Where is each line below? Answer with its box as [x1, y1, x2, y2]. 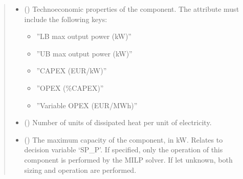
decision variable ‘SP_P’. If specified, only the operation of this [24, 144, 223, 155]
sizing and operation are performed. [24, 164, 137, 175]
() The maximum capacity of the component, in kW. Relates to [24, 134, 223, 145]
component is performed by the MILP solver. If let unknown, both [24, 154, 233, 165]
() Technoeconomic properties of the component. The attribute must [24, 4, 239, 14]
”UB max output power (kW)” [36, 48, 132, 58]
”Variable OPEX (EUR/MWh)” [36, 100, 138, 110]
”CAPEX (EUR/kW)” [36, 65, 107, 76]
